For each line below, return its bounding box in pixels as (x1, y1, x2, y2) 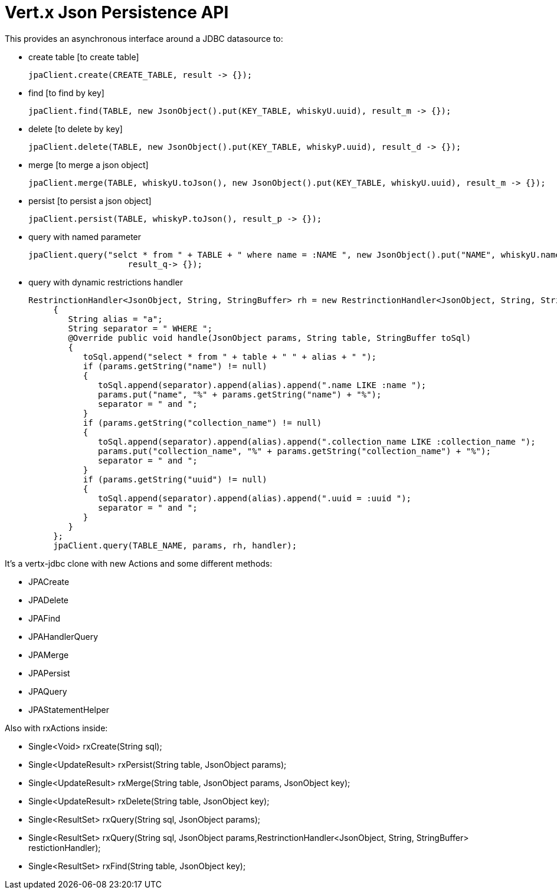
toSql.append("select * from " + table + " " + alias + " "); (83, 351, 377, 361)
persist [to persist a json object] (28, 195, 152, 206)
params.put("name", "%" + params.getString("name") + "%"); (98, 389, 382, 399)
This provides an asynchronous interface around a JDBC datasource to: (5, 33, 283, 44)
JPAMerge (28, 649, 69, 660)
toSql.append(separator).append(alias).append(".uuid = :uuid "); (98, 493, 412, 503)
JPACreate (28, 576, 70, 587)
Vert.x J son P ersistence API (5, 2, 229, 22)
